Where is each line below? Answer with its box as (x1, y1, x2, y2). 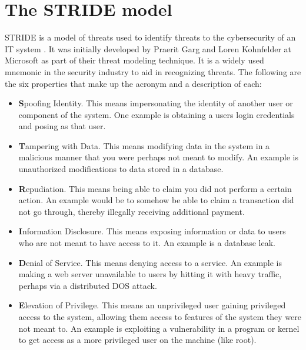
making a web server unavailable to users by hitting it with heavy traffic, (18, 268, 282, 280)
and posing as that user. (18, 120, 106, 132)
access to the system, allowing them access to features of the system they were (18, 311, 301, 322)
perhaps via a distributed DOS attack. (18, 279, 157, 291)
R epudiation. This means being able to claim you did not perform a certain (18, 182, 292, 194)
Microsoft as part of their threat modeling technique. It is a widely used (5, 54, 264, 66)
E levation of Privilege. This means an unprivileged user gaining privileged (18, 299, 286, 311)
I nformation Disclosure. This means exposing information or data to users (18, 225, 286, 237)
